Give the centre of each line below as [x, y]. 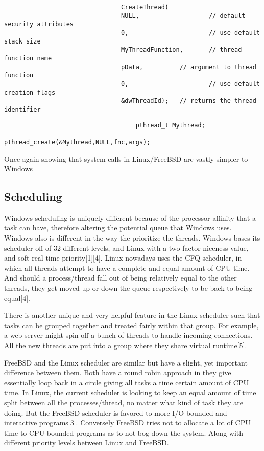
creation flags [30, 92]
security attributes [39, 24]
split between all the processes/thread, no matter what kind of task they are [124, 402]
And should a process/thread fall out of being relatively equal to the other [121, 278]
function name [28, 58]
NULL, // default [183, 16]
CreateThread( [145, 7]
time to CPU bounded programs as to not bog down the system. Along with [124, 432]
